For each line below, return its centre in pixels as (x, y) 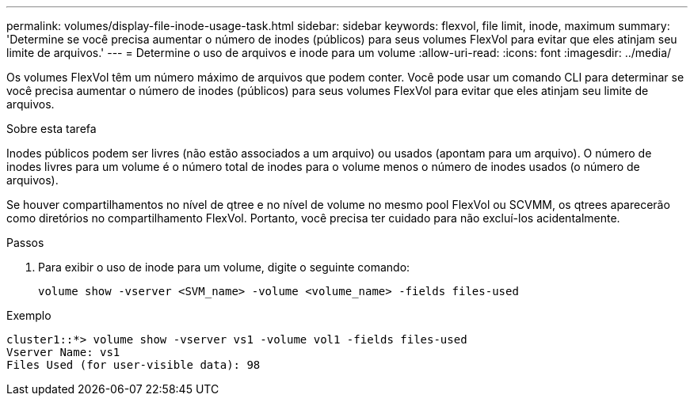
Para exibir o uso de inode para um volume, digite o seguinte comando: (224, 267)
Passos (25, 243)
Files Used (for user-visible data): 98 (133, 365)
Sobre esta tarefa (51, 129)
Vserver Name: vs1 (63, 352)
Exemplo (29, 315)
